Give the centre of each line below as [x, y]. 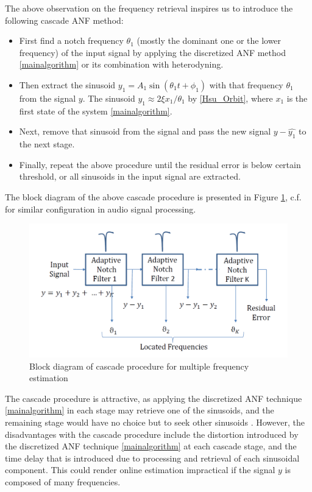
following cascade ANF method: [64, 20]
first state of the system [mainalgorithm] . [96, 111]
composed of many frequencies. [63, 481]
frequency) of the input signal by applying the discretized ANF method [152, 52]
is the [297, 98]
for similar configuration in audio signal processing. [101, 209]
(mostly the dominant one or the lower [209, 40]
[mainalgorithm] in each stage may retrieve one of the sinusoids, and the [140, 410]
